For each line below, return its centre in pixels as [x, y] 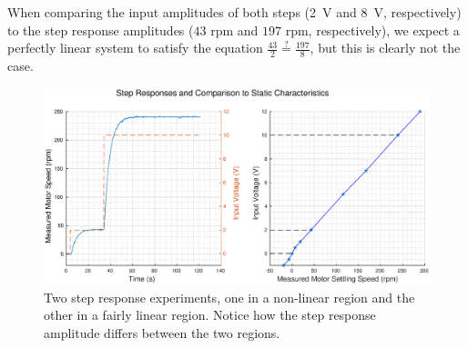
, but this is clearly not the [385, 48]
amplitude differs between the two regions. [162, 332]
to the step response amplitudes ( [101, 30]
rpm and [234, 30]
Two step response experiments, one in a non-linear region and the [229, 297]
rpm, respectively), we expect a [372, 30]
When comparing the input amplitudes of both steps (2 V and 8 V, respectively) [234, 12]
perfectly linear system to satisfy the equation [135, 48]
